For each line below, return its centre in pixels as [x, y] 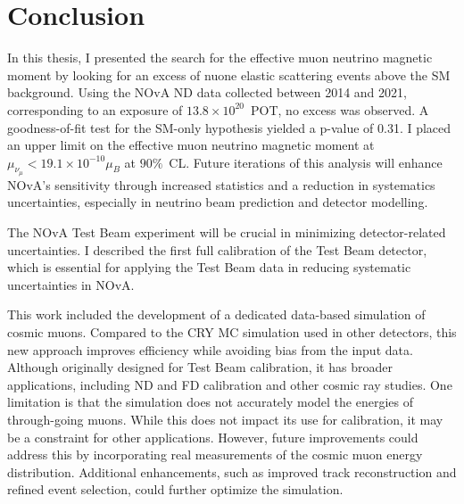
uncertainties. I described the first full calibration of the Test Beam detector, [217, 249]
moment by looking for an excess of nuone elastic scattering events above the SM [229, 74]
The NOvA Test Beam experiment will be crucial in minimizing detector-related [227, 232]
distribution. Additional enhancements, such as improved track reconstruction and [232, 471]
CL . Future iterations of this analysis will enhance [306, 162]
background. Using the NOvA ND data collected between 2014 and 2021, [207, 92]
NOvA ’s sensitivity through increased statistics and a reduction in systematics [221, 184]
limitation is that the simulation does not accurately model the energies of [210, 402]
